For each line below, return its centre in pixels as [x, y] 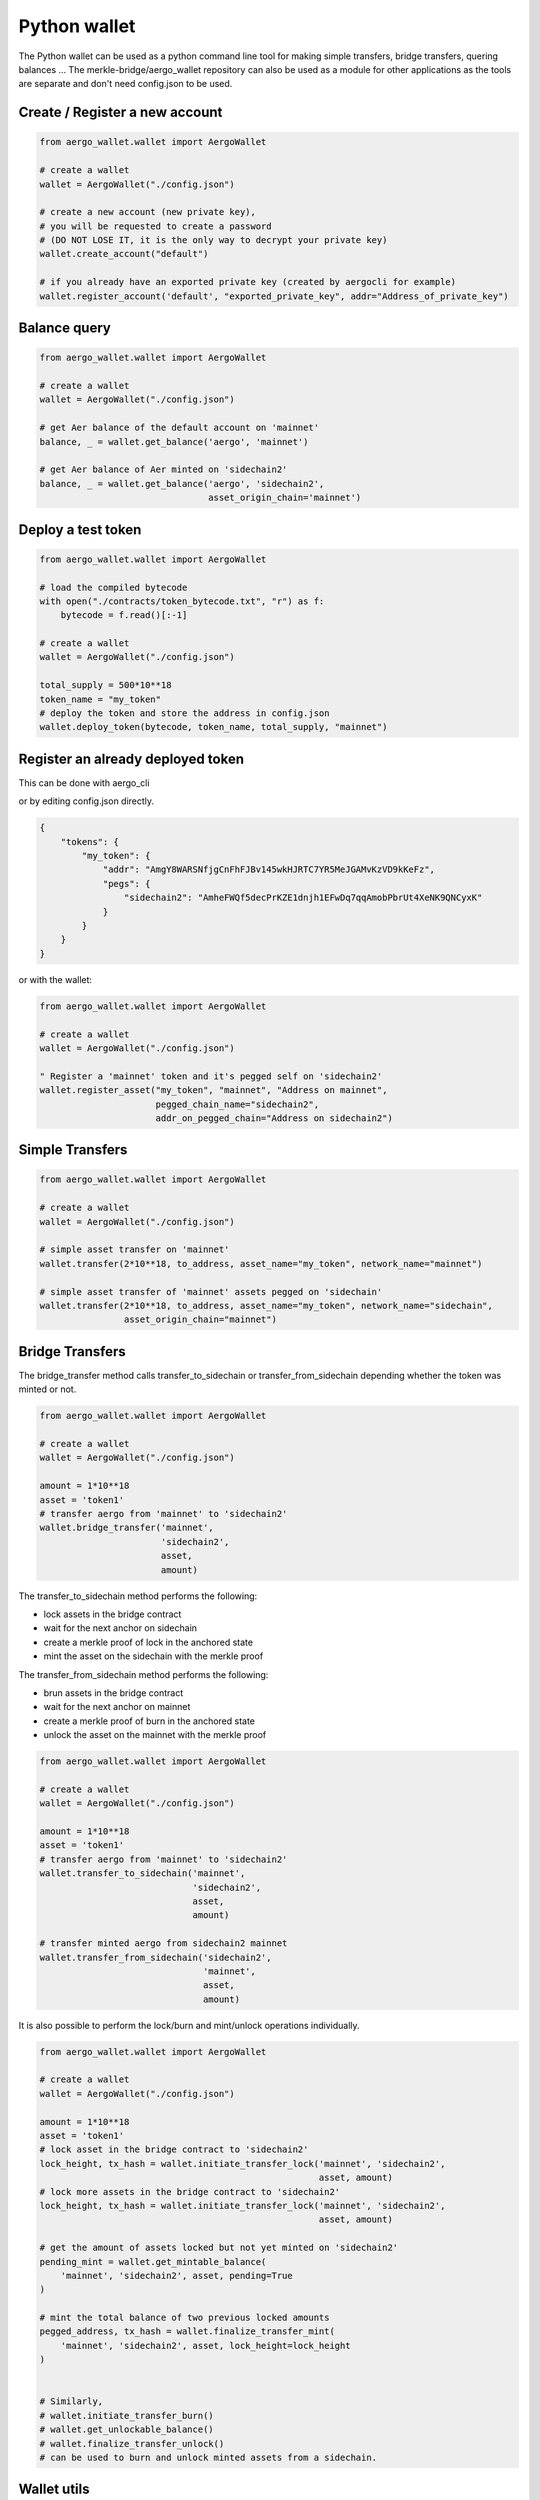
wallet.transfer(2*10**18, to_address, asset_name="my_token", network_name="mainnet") [261, 1263]
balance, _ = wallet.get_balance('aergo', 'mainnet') [174, 441]
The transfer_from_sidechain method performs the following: [143, 1674]
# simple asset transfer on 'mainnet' [134, 1249]
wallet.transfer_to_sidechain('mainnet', [142, 1873]
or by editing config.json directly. [86, 801]
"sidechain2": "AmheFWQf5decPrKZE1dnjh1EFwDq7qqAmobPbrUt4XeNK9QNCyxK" [303, 898]
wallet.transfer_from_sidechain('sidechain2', [155, 1957]
